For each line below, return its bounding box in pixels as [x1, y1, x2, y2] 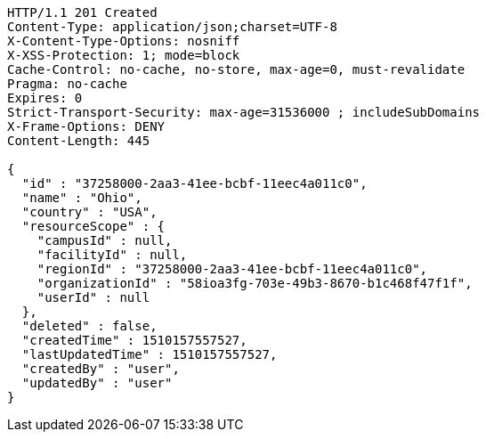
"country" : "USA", [21, 205, 158, 219]
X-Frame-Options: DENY [7, 119, 166, 134]
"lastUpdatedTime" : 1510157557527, [21, 347, 278, 362]
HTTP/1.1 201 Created [7, 5, 158, 20]
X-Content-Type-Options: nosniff [7, 34, 240, 48]
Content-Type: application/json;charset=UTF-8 [7, 20, 337, 34]
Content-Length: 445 [7, 134, 150, 148]
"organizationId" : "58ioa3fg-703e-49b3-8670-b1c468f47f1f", [36, 276, 473, 290]
